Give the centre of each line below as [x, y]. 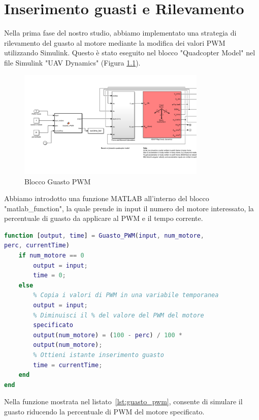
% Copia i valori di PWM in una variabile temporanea [126, 295]
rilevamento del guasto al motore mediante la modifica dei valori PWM [115, 42]
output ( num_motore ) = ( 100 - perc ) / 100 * [108, 335]
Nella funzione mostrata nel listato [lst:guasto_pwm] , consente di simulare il [123, 401]
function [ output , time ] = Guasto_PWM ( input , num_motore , [104, 235]
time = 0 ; [50, 276]
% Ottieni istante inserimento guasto [99, 355]
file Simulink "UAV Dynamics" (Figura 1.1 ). [72, 62]
